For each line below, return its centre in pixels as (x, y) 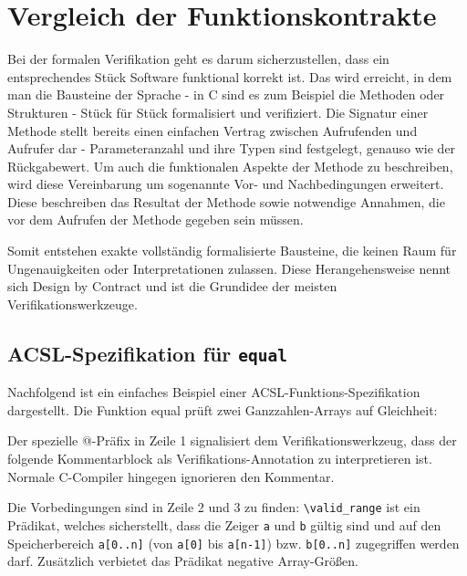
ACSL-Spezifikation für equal (148, 353)
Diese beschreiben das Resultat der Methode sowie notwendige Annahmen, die (226, 201)
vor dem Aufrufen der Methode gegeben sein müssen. (156, 220)
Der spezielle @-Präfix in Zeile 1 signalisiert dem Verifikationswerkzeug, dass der (232, 440)
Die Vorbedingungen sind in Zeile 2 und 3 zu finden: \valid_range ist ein (214, 507)
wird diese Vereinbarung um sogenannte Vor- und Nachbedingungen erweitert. (226, 184)
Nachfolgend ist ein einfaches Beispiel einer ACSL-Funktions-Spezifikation (214, 392)
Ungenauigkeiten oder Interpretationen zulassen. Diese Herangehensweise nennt (229, 268)
